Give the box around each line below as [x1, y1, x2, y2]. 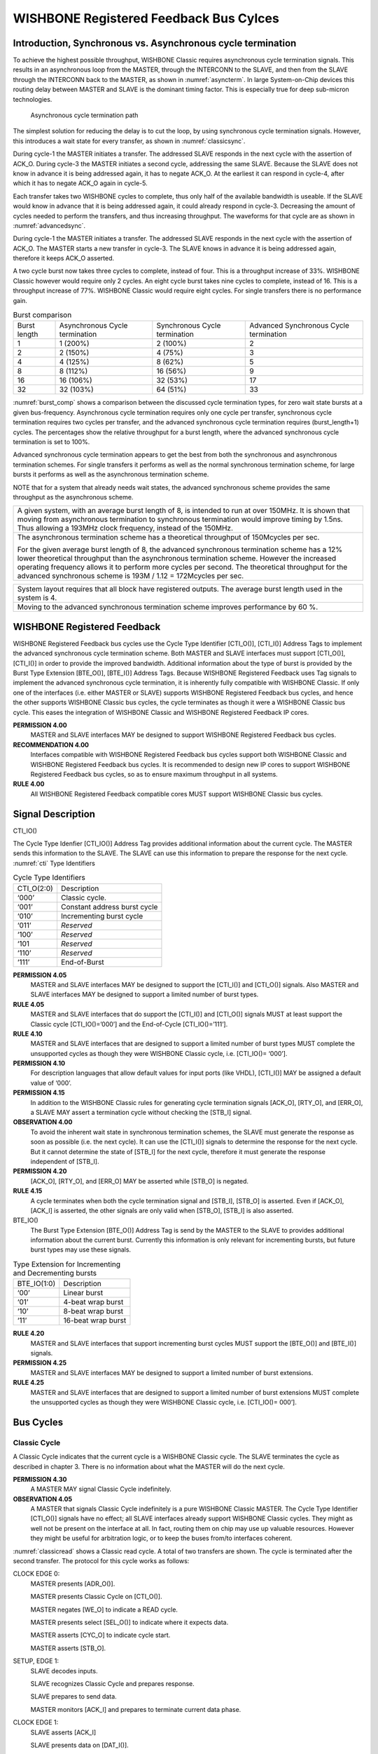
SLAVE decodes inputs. [30, 1666, 98, 1675]
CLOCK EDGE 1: [13, 1718, 59, 1727]
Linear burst [63, 1288, 104, 1298]
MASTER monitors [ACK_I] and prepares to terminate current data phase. [30, 1705, 241, 1713]
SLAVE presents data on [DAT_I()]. [30, 1741, 129, 1749]
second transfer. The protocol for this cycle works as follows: [13, 1557, 190, 1565]
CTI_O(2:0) [17, 883, 54, 893]
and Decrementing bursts [13, 1268, 97, 1278]
